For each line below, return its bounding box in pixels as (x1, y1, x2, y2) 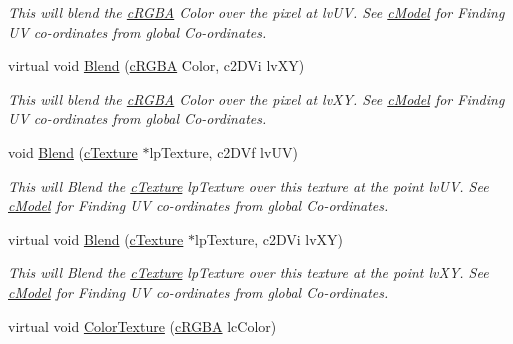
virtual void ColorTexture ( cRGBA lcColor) (8, 315, 277, 336)
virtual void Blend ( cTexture (8, 228, 184, 249)
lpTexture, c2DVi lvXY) (195, 228, 344, 249)
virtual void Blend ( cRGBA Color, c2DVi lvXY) (8, 55, 305, 76)
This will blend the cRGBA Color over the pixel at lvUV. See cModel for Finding (8, 2, 505, 22)
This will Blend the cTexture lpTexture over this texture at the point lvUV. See (8, 175, 489, 196)
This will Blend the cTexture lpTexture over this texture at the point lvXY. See (8, 262, 489, 283)
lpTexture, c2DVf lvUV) (149, 141, 298, 162)
